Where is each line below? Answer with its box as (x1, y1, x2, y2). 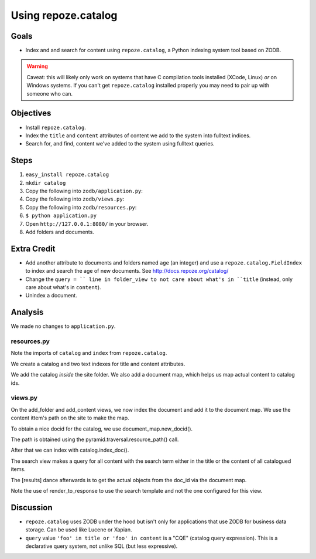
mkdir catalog (25, 179, 66, 186)
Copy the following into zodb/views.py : (25, 195, 125, 202)
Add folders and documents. (25, 228, 95, 235)
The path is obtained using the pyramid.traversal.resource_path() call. (11, 436, 179, 443)
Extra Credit (11, 243, 56, 253)
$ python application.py (25, 212, 97, 219)
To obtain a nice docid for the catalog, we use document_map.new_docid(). (11, 425, 193, 432)
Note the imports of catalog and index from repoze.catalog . (11, 350, 167, 357)
